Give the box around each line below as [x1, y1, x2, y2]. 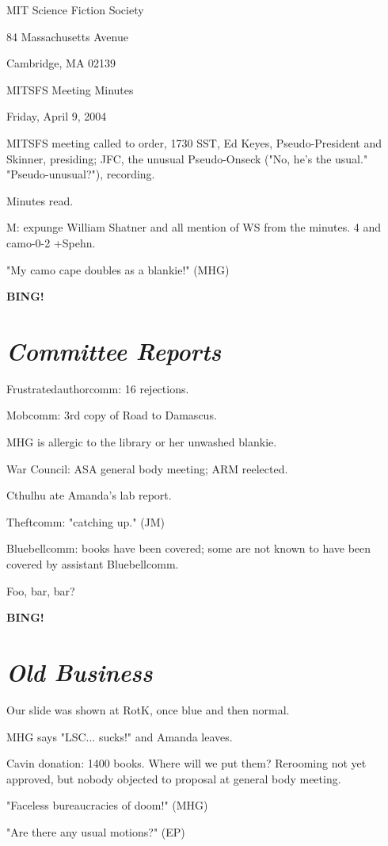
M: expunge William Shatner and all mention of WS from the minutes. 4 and [6, 219, 382, 235]
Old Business [6, 655, 153, 688]
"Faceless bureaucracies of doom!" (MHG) [6, 797, 208, 813]
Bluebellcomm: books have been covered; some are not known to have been [6, 540, 371, 557]
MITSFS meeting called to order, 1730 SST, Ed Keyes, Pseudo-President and [6, 134, 382, 151]
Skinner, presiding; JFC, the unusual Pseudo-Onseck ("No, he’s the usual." [6, 150, 368, 167]
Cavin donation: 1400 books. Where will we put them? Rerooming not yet [6, 755, 367, 771]
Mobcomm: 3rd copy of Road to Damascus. [6, 407, 217, 423]
